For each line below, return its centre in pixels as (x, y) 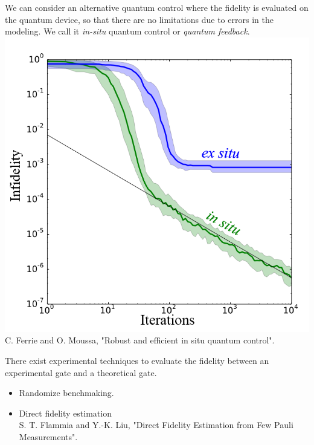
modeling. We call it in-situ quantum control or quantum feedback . (127, 31)
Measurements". (48, 436)
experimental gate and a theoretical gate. (81, 372)
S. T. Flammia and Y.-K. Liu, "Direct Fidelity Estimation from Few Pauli (156, 425)
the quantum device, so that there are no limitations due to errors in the (139, 19)
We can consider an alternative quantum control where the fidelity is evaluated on (157, 7)
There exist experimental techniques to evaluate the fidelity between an (137, 360)
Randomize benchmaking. (66, 393)
